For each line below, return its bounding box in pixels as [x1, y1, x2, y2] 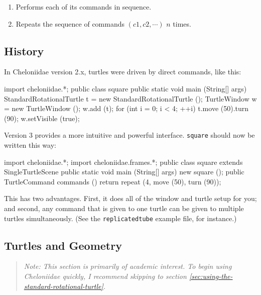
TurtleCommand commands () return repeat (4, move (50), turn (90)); [4, 176, 221, 186]
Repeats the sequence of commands [16, 18, 125, 29]
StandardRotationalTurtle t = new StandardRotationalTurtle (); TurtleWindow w [4, 93, 257, 104]
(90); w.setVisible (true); [4, 113, 80, 123]
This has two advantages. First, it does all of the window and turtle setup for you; [4, 193, 257, 204]
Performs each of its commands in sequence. [16, 2, 152, 12]
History [4, 43, 44, 58]
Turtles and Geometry [4, 237, 122, 253]
